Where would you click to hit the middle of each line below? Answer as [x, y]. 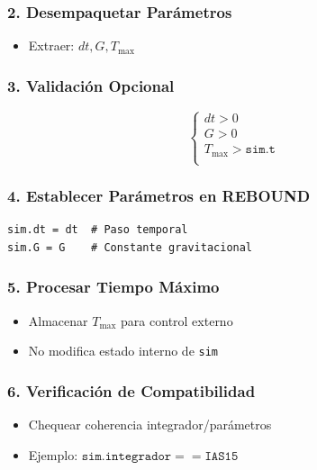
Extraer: [51, 45]
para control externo [177, 320]
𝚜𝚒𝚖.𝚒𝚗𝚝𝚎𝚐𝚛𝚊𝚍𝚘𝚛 [127, 456]
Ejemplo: [53, 454]
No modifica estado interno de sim [123, 351]
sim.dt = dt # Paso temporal [98, 230]
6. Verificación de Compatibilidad [131, 390]
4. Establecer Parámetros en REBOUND [159, 196]
